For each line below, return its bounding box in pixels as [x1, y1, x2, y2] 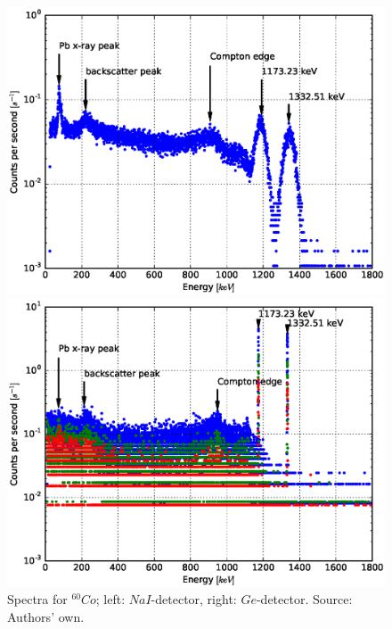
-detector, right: [151, 590, 237, 608]
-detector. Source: [256, 590, 353, 608]
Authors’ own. [7, 607, 85, 625]
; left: [95, 590, 126, 608]
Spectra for [7, 590, 68, 608]
